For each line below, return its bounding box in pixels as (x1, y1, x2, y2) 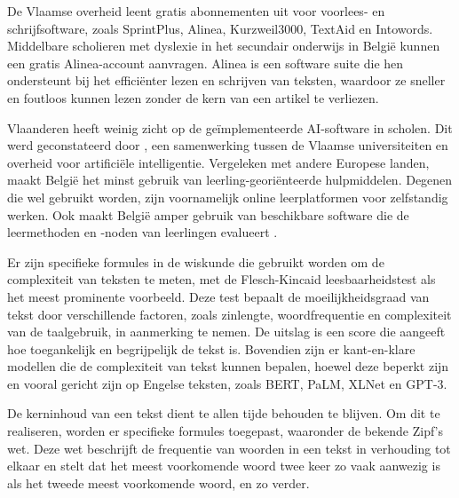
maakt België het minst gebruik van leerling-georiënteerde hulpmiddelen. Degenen (7, 170, 453, 189)
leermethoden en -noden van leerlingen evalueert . (7, 223, 278, 241)
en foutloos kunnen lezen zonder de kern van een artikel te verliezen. (7, 88, 379, 107)
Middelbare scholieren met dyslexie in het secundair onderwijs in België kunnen (7, 36, 440, 55)
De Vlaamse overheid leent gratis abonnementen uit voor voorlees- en (7, 2, 385, 20)
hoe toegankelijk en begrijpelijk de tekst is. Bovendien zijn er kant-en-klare (7, 339, 415, 358)
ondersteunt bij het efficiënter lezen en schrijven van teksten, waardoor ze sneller (7, 71, 446, 90)
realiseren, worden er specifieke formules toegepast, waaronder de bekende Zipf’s (7, 422, 444, 440)
